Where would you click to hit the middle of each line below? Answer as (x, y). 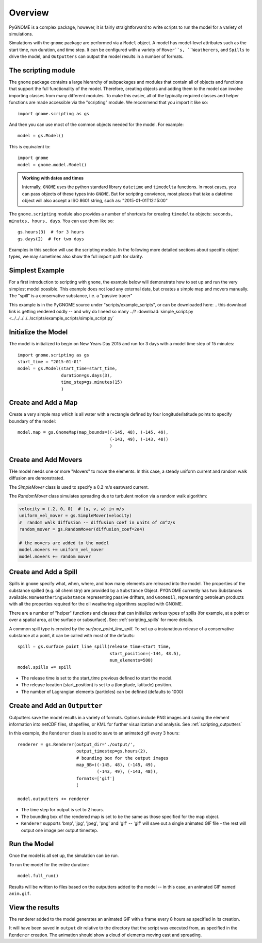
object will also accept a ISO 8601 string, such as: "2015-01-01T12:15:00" (95, 201)
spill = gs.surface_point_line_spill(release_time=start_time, (94, 647)
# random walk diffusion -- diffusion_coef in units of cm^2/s (97, 522)
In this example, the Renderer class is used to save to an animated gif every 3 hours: (94, 733)
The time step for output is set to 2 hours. (63, 810)
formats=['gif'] (95, 778)
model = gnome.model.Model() (52, 165)
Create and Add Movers (46, 460)
